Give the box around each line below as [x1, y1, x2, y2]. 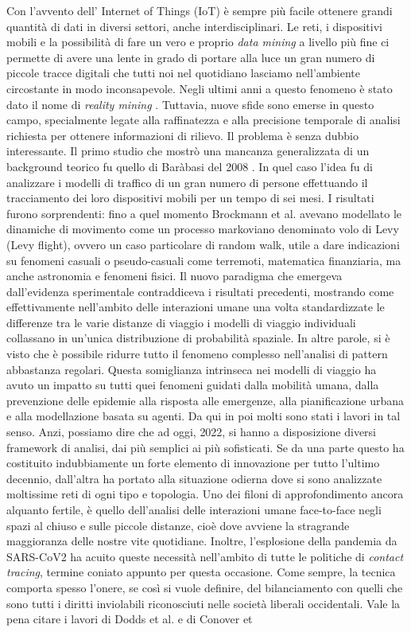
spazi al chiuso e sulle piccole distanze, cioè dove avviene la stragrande [6, 517, 350, 533]
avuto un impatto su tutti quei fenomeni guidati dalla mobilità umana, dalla [6, 376, 379, 393]
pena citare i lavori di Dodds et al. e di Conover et [6, 611, 253, 627]
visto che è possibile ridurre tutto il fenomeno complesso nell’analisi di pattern [6, 345, 388, 362]
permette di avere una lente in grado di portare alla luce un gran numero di [6, 49, 375, 65]
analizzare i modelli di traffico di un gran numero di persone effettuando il [6, 174, 368, 190]
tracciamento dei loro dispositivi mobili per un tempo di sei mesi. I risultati [6, 189, 374, 206]
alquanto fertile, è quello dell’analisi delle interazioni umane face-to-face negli [6, 501, 382, 517]
